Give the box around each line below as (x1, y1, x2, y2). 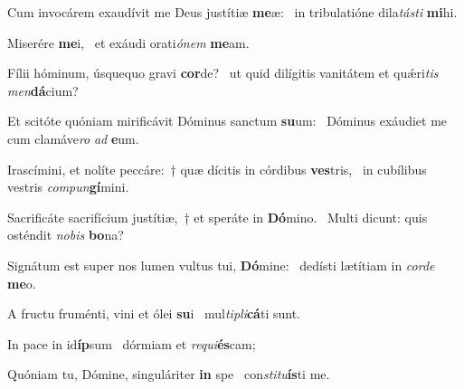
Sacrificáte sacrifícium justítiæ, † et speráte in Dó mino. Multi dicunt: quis (7, 207, 428, 226)
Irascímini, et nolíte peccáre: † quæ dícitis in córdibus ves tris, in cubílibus (7, 159, 427, 178)
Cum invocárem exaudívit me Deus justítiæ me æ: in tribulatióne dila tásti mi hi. (7, 3, 458, 21)
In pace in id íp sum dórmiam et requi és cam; (7, 334, 256, 353)
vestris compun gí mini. (7, 177, 129, 196)
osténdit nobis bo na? (7, 225, 124, 244)
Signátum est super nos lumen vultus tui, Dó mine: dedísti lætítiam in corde (7, 255, 435, 274)
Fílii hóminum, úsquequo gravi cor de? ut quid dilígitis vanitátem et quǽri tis (7, 63, 439, 82)
